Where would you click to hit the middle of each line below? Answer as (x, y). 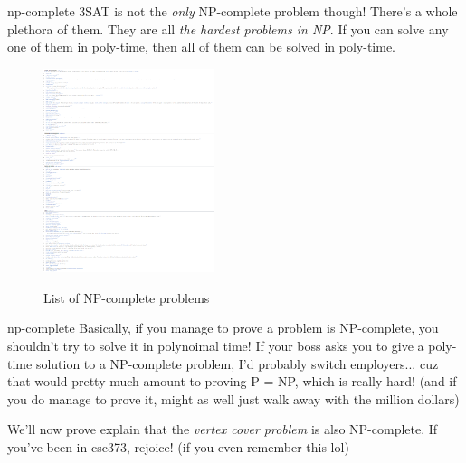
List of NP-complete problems (127, 297)
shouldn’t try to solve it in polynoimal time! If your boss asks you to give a (216, 345)
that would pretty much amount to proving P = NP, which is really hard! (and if (232, 381)
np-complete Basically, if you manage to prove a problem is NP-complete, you (223, 328)
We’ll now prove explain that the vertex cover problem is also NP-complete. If (223, 429)
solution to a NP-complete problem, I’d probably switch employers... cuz (237, 363)
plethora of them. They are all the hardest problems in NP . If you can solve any (228, 28)
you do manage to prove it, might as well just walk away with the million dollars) (233, 398)
